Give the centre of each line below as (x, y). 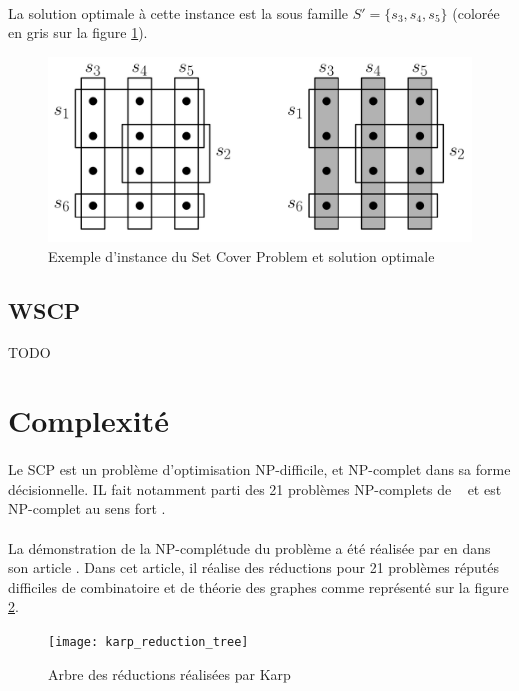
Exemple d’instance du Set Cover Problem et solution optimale (241, 255)
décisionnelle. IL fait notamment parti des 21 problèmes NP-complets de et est (255, 488)
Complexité (88, 420)
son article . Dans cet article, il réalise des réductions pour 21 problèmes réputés (253, 567)
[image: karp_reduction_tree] (148, 641)
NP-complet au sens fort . (87, 508)
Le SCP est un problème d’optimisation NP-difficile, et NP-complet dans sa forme (259, 469)
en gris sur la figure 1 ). (78, 32)
